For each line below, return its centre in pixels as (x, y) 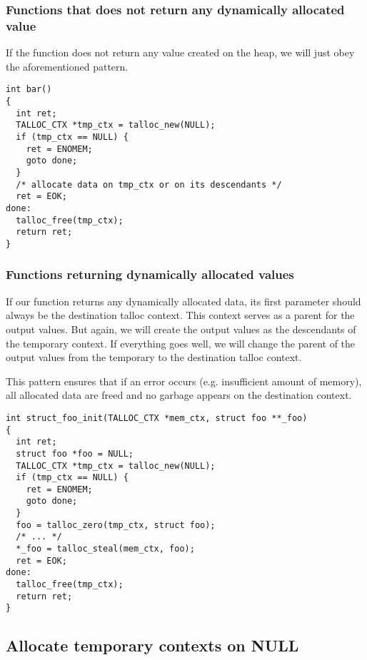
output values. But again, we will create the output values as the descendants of (181, 329)
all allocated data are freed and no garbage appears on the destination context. (179, 395)
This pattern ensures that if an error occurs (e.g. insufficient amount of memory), (184, 381)
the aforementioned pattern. (67, 66)
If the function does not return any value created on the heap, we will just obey (180, 52)
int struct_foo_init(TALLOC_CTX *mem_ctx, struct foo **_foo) (157, 418)
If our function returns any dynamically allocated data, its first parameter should (183, 301)
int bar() (29, 90)
